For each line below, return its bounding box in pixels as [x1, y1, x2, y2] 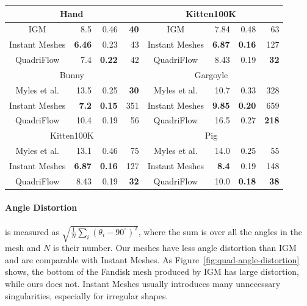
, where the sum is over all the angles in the [138, 225, 302, 238]
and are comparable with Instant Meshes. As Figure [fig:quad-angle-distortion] [5, 253, 300, 266]
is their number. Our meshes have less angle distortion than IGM [52, 241, 297, 254]
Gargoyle [194, 68, 228, 81]
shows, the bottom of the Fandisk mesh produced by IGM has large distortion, [5, 265, 299, 278]
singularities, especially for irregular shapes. [5, 289, 168, 302]
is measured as [5, 225, 59, 238]
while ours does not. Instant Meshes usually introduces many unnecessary [5, 277, 281, 290]
